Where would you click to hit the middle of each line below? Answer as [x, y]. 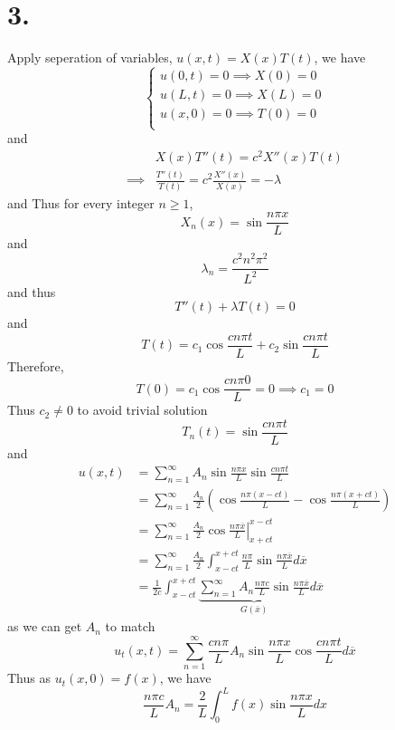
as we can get [45, 626]
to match [130, 626]
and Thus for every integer [81, 202]
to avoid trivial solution [142, 410]
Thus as [29, 678]
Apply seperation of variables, [90, 58]
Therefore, [36, 365]
